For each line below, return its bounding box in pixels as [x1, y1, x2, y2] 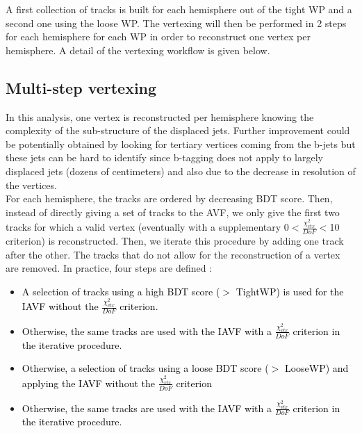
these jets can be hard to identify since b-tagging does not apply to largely [6, 150, 323, 165]
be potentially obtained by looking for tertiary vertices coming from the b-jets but [6, 136, 356, 151]
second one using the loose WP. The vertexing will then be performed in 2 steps [6, 15, 347, 30]
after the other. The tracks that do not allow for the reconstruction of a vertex [6, 247, 340, 261]
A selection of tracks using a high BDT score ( [22, 284, 220, 298]
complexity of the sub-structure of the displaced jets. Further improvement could [6, 123, 350, 138]
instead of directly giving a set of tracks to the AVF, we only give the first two [6, 204, 340, 219]
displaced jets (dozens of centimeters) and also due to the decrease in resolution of [6, 163, 356, 178]
